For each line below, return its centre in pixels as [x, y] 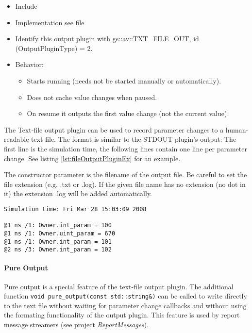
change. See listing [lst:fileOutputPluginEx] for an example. [92, 158]
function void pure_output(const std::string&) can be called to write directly [126, 296]
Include [26, 6]
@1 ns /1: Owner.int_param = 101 [58, 241]
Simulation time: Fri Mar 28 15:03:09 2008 [75, 209]
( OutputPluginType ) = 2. [54, 48]
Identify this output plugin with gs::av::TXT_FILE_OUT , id [107, 39]
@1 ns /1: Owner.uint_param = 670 [60, 233]
